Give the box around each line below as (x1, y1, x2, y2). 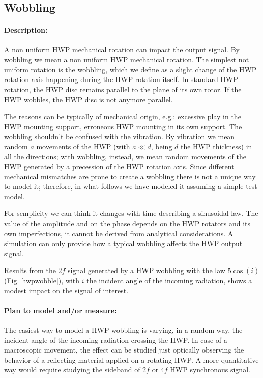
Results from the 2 (4, 265, 62, 276)
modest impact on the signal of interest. (4, 285, 129, 295)
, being (151, 141, 172, 151)
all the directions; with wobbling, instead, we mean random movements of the (4, 151, 246, 161)
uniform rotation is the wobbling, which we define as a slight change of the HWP (4, 64, 257, 74)
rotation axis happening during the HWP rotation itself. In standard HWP (4, 74, 238, 85)
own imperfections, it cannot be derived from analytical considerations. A (4, 228, 233, 238)
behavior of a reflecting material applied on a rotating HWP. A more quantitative (4, 354, 259, 365)
